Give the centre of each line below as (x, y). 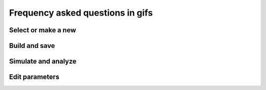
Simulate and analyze (43, 61)
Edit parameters (34, 77)
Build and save (32, 46)
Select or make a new (43, 30)
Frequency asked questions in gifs (81, 13)
